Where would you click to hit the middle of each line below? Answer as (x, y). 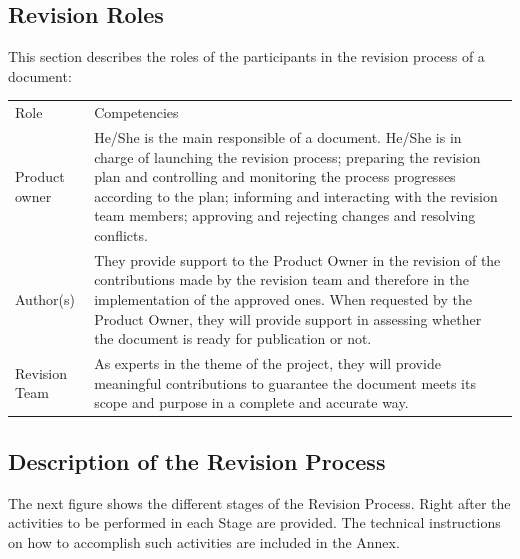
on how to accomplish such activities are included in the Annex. (204, 541)
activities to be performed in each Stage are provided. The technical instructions (254, 522)
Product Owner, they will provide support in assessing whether (288, 318)
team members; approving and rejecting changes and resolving (285, 215)
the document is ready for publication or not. (233, 338)
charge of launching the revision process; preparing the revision (287, 156)
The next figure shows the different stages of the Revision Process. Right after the (259, 502)
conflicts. (121, 234)
